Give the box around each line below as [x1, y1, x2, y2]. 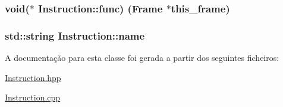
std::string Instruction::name [5, 28, 145, 43]
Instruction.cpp [5, 91, 61, 103]
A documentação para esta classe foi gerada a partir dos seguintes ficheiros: [5, 51, 279, 64]
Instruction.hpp [5, 71, 61, 83]
